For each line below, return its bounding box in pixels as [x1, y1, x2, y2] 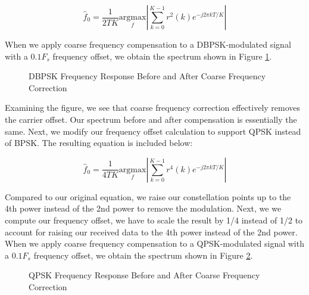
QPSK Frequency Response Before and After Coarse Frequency [29, 269, 260, 281]
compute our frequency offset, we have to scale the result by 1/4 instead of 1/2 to [5, 213, 303, 226]
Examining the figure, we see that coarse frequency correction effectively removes [5, 101, 301, 114]
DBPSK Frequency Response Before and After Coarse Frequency [29, 70, 266, 82]
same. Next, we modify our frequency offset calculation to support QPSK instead [5, 125, 301, 137]
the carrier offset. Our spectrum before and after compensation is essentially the [5, 113, 297, 125]
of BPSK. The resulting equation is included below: [5, 136, 193, 149]
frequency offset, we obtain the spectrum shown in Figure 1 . [52, 49, 272, 62]
